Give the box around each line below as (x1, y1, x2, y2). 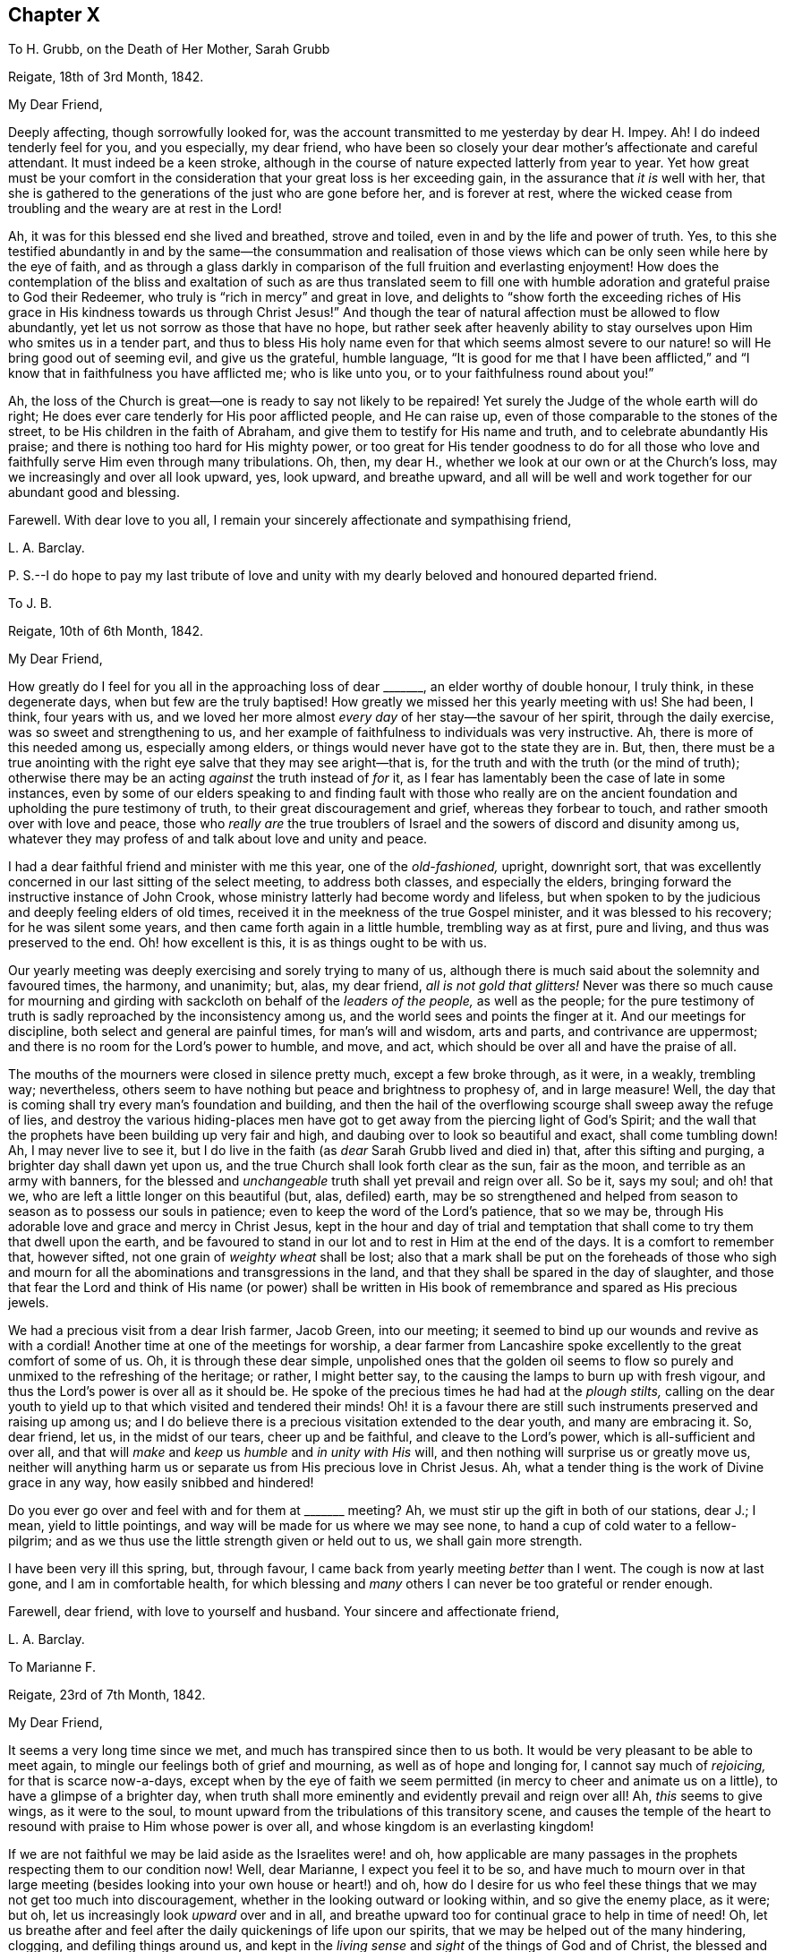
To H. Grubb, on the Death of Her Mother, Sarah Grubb (8, 41, 330, 57)
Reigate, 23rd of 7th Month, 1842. (8, 1687, 206, 1703)
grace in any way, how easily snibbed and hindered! (8, 1475, 314, 1491)
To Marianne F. (8, 1659, 96, 1675)
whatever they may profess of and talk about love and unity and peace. (8, 831, 428, 847)
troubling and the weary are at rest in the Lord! (8, 201, 282, 217)
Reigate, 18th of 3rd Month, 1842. (8, 69, 204, 85)
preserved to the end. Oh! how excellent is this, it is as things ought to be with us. (8, 935, 488, 951)
